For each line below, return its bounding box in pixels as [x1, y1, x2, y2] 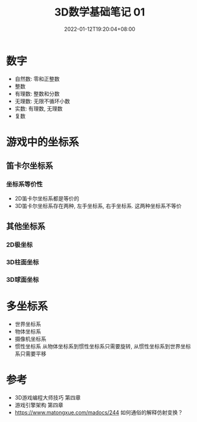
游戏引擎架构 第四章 [14, 401, 63, 408]
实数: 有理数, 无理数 [14, 105, 63, 112]
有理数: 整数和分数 [14, 90, 60, 97]
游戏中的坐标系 [6, 135, 80, 149]
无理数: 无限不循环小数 [14, 97, 70, 105]
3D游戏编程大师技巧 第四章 [14, 393, 81, 401]
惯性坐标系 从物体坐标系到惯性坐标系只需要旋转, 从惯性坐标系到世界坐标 [14, 342, 191, 349]
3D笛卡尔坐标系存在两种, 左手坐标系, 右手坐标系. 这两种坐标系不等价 [14, 202, 182, 209]
